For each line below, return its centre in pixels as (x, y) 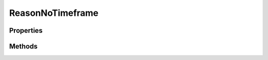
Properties (26, 30)
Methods (23, 46)
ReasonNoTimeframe (54, 13)
